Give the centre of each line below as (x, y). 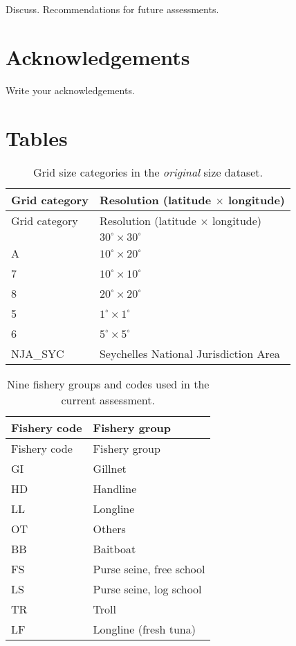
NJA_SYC (38, 354)
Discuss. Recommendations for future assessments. (112, 9)
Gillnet (110, 469)
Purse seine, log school (147, 589)
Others (109, 529)
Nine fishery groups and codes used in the (108, 384)
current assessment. (108, 400)
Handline (115, 489)
